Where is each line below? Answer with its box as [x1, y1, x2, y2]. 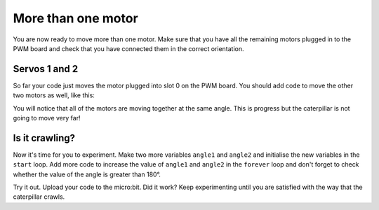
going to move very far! [13, 114, 81, 122]
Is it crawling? [13, 132, 76, 143]
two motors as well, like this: [13, 91, 95, 99]
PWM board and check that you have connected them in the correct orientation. [13, 44, 244, 52]
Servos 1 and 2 [13, 63, 79, 75]
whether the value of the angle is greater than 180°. [13, 170, 161, 178]
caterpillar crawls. [13, 192, 65, 201]
